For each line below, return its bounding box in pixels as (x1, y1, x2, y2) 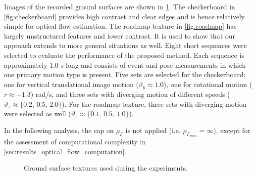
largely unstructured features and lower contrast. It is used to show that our (4, 30, 236, 41)
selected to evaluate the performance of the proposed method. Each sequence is (4, 49, 245, 60)
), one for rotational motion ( (163, 79, 253, 89)
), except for (213, 125, 251, 135)
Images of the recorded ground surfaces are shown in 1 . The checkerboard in (4, 1, 235, 11)
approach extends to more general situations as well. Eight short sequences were (4, 40, 247, 50)
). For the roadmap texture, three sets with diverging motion (62, 98, 247, 109)
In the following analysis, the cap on (4, 125, 114, 135)
